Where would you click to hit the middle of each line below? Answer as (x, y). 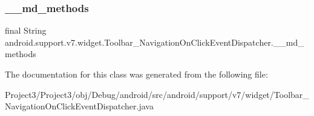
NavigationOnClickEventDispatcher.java (79, 106)
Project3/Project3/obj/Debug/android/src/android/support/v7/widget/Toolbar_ (157, 94)
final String (26, 30)
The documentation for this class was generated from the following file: (136, 74)
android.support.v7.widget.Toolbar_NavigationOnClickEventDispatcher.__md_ (155, 42)
